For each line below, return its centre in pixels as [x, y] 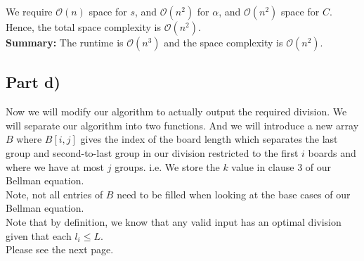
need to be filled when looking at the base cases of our [234, 194]
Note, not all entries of [54, 194]
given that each [39, 235]
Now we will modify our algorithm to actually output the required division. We [176, 112]
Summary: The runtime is [65, 42]
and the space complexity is [223, 42]
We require [29, 11]
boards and [332, 152]
